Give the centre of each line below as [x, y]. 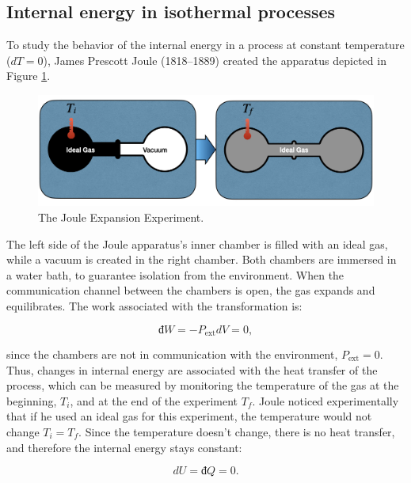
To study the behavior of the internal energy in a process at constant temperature [205, 45]
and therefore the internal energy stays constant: [124, 447]
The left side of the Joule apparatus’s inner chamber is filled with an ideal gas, [197, 243]
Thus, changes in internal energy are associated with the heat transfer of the [192, 369]
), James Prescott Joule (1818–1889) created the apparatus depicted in [215, 60]
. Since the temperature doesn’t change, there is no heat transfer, [237, 431]
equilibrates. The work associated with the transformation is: [154, 305]
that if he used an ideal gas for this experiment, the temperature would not [189, 416]
